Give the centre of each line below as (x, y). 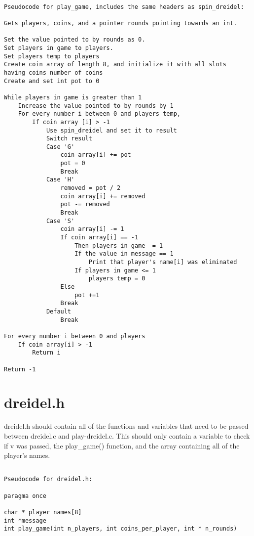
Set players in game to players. (59, 48)
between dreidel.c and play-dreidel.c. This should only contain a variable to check (127, 435)
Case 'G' (60, 147)
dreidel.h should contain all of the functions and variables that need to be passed (126, 426)
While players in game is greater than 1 (73, 97)
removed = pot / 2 (91, 188)
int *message (25, 520)
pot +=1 (87, 295)
